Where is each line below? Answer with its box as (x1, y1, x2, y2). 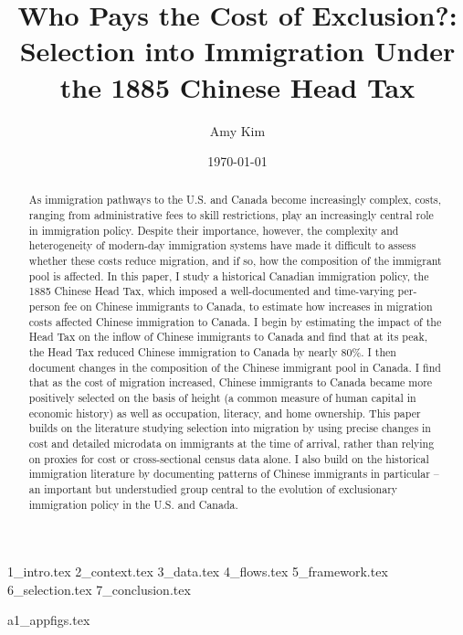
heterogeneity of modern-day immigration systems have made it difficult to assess (28, 238, 416, 253)
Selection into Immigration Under (19, 32, 456, 69)
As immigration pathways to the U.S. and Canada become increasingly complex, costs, (28, 192, 442, 207)
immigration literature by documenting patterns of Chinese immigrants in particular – (28, 466, 439, 482)
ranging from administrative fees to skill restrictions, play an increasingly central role (28, 207, 434, 223)
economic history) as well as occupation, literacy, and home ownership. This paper (28, 405, 421, 420)
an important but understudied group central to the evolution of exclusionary (28, 481, 398, 496)
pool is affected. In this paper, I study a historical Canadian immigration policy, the (28, 268, 429, 283)
